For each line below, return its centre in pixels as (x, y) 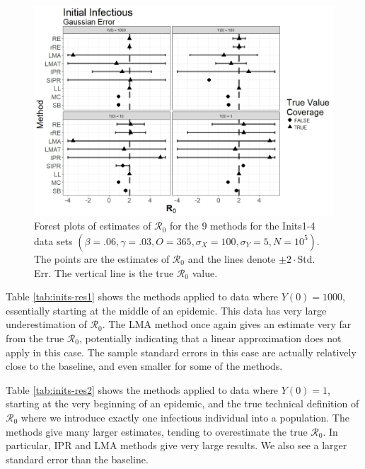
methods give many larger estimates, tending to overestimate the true (157, 431)
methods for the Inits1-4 (263, 226)
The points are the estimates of (102, 258)
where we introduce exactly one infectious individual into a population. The (185, 417)
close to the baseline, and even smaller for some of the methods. (144, 366)
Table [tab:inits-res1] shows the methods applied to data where (142, 296)
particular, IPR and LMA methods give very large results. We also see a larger (176, 445)
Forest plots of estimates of (93, 226)
